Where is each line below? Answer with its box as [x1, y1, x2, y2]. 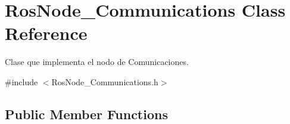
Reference [5, 21, 88, 45]
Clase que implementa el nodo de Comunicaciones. [5, 55, 189, 68]
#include [5, 75, 38, 88]
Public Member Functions [5, 104, 168, 123]
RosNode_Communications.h [51, 75, 158, 88]
